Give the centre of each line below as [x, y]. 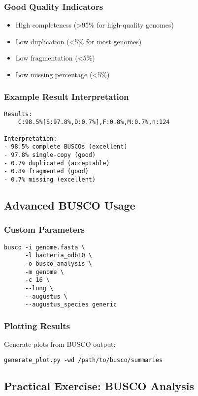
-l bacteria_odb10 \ [58, 256]
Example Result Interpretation [66, 96]
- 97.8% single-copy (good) [50, 155]
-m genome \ [44, 272]
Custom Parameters [44, 229]
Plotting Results [37, 325]
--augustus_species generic [71, 305]
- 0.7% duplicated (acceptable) [57, 163]
